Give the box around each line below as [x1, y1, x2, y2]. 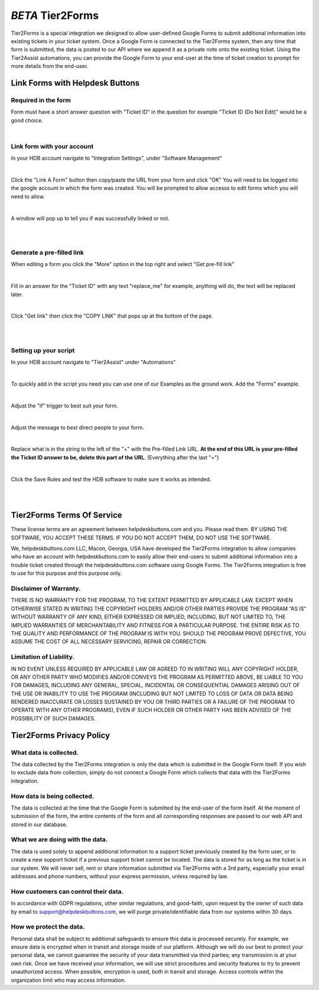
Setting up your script [11, 346, 75, 354]
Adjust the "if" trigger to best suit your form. [11, 402, 118, 409]
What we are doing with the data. [11, 836, 108, 844]
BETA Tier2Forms [11, 9, 99, 22]
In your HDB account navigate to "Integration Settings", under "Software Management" [11, 154, 223, 162]
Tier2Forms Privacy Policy [11, 730, 110, 740]
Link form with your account [11, 142, 94, 150]
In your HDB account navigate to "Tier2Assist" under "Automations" [11, 358, 176, 366]
